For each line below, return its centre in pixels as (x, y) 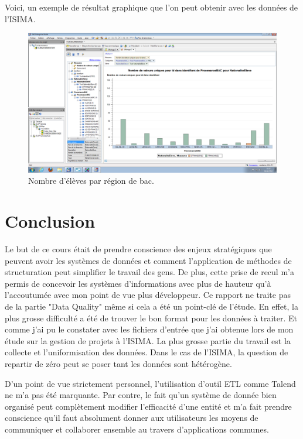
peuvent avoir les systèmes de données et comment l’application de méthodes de (148, 260)
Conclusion (50, 221)
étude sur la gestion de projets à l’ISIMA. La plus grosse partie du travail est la (148, 340)
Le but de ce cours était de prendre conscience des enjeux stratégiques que (138, 249)
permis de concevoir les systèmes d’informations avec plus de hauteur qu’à (138, 283)
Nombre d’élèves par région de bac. (91, 181)
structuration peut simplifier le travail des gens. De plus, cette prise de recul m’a (149, 272)
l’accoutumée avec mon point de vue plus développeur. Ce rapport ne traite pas (148, 295)
